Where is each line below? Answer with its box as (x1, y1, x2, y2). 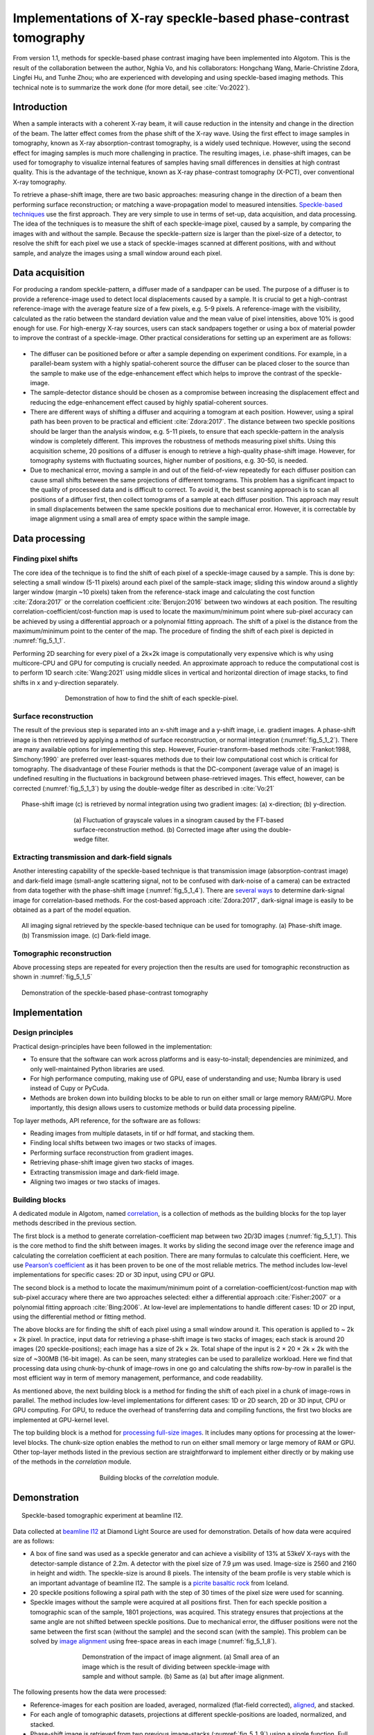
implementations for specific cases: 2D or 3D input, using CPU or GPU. (12, 1271, 215, 1279)
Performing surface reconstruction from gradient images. (30, 1149, 194, 1157)
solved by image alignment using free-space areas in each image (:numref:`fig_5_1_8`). (30, 1636, 277, 1645)
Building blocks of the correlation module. (99, 1473, 220, 1482)
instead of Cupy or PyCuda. (30, 1084, 109, 1092)
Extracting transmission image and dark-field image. (30, 1168, 179, 1176)
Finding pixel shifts (12, 554, 78, 564)
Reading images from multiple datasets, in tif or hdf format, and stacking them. (30, 1128, 255, 1137)
